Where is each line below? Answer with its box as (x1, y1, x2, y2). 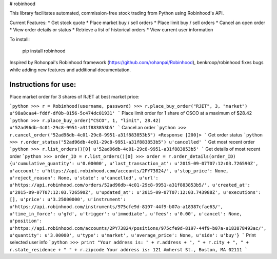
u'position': (9, 218, 43, 224)
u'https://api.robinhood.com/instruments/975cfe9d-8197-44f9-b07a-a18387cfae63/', (9, 204, 223, 210)
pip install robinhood (22, 48, 66, 54)
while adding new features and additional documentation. (9, 67, 131, 73)
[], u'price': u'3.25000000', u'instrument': (9, 196, 126, 203)
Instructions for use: (9, 80, 76, 89)
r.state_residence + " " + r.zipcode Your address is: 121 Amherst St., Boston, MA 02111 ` (9, 247, 248, 252)
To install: (9, 36, 30, 42)
